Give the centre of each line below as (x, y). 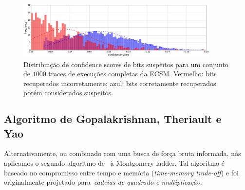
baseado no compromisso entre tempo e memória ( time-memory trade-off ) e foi (121, 172)
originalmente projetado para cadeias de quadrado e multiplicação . (103, 182)
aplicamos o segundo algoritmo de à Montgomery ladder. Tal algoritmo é (114, 163)
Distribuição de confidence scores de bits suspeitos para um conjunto (126, 64)
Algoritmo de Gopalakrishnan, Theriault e (113, 119)
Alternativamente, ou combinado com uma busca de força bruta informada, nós (122, 153)
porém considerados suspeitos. (68, 93)
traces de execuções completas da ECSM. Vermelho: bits (132, 74)
